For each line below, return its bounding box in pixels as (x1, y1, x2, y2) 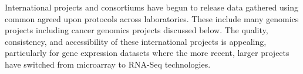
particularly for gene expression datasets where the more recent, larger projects (5, 47, 289, 59)
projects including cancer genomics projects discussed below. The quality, (5, 24, 268, 36)
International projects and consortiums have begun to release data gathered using (5, 1, 298, 13)
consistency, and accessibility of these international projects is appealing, (5, 35, 267, 47)
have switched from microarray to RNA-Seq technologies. (5, 58, 211, 70)
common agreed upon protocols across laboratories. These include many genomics (5, 12, 299, 24)
